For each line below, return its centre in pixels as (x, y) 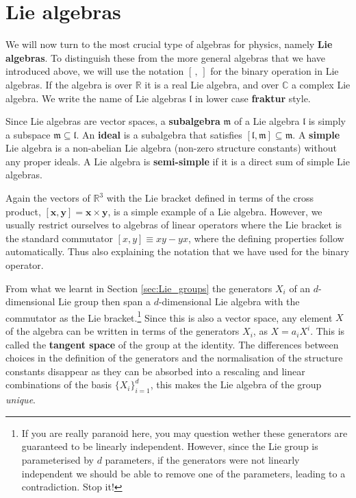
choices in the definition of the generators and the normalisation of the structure (174, 358)
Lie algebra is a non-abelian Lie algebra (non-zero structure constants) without (171, 148)
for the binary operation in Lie (275, 71)
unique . (21, 400)
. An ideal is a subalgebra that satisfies (159, 134)
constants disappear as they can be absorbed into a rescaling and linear (155, 371)
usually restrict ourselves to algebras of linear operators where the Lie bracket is (174, 225)
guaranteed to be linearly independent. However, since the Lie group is (170, 446)
